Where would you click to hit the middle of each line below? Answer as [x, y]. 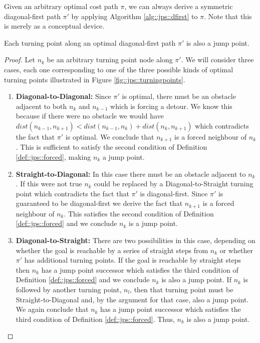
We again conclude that [52, 309]
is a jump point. [153, 223]
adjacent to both [41, 106]
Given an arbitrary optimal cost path [61, 6]
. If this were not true [49, 184]
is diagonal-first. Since [174, 193]
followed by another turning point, [69, 289]
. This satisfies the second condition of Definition [139, 213]
